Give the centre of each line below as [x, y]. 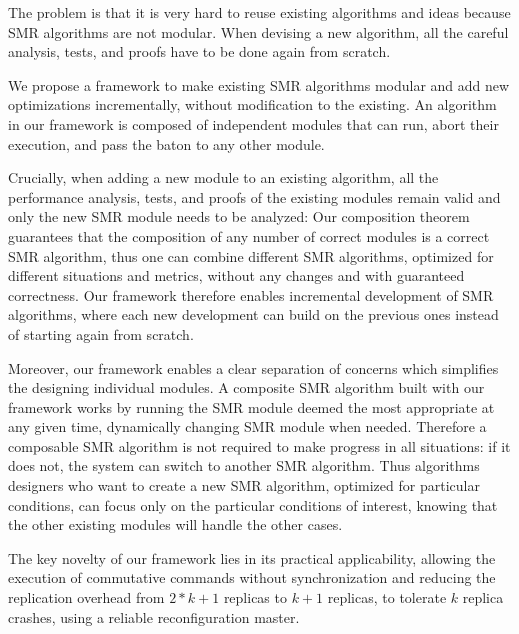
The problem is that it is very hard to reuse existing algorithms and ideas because [259, 12]
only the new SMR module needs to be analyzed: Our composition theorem [239, 216]
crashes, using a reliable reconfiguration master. [154, 616]
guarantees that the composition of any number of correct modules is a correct [249, 235]
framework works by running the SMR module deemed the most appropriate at [251, 406]
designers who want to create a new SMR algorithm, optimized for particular [244, 485]
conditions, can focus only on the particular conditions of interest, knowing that [253, 504]
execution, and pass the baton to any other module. [166, 143]
